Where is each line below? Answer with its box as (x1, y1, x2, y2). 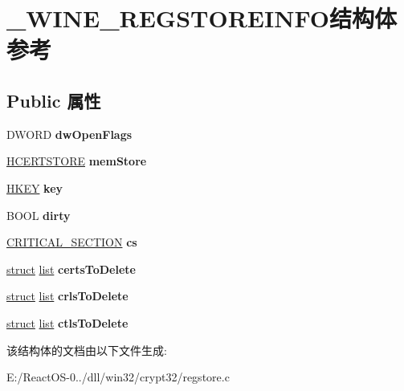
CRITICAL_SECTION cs (6, 234, 137, 250)
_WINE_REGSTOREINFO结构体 (6, 2, 397, 35)
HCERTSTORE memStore (6, 153, 147, 169)
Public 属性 (6, 88, 101, 112)
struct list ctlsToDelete (6, 314, 129, 331)
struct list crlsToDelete (6, 287, 129, 304)
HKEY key (6, 179, 63, 196)
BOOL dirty (6, 206, 71, 223)
